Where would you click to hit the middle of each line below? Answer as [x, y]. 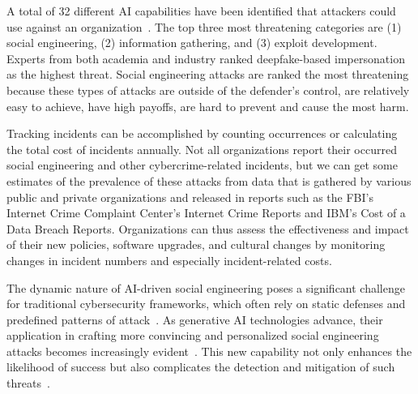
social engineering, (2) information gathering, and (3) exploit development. [192, 43]
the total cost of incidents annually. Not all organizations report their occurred [202, 149]
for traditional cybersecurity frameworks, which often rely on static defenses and [206, 304]
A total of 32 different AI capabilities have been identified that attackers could [201, 11]
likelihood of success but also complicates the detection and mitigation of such [201, 367]
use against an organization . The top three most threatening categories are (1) [204, 26]
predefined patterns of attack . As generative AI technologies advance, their [195, 319]
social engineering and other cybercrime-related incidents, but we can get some [202, 165]
